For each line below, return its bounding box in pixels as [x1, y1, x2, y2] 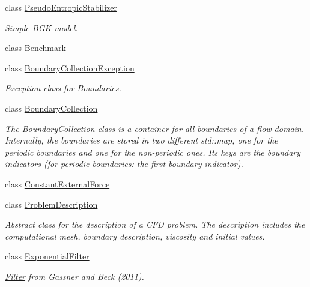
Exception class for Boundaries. [5, 82, 121, 94]
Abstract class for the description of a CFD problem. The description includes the [5, 218, 305, 231]
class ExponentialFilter [5, 250, 90, 262]
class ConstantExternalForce [5, 177, 110, 190]
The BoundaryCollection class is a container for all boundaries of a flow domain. [5, 122, 304, 134]
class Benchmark [5, 41, 66, 54]
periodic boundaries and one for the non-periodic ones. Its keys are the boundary [5, 145, 301, 158]
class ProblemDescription [5, 198, 98, 210]
